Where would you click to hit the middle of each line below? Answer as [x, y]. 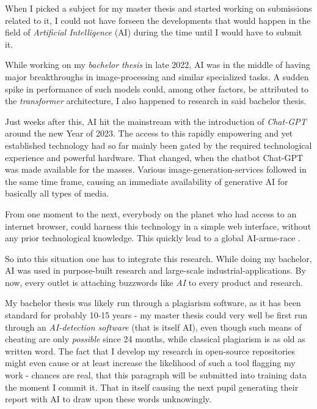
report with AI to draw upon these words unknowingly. [108, 399]
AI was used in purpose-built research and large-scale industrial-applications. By [155, 270]
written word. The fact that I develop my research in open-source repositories [150, 351]
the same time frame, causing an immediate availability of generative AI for [147, 181]
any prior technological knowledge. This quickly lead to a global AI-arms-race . [153, 238]
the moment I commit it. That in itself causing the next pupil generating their [152, 387]
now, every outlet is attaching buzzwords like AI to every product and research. [154, 282]
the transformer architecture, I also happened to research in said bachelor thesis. [156, 101]
